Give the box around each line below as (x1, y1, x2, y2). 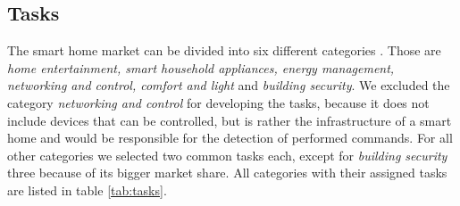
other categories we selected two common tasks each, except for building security (7, 145, 447, 164)
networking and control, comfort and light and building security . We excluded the (7, 76, 450, 95)
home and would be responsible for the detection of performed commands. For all (7, 128, 453, 147)
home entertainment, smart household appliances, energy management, (7, 58, 395, 77)
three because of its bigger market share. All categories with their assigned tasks (7, 163, 447, 182)
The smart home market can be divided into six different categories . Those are (7, 41, 441, 60)
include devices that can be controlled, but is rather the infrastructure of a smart (7, 111, 452, 129)
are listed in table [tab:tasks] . (7, 180, 167, 199)
